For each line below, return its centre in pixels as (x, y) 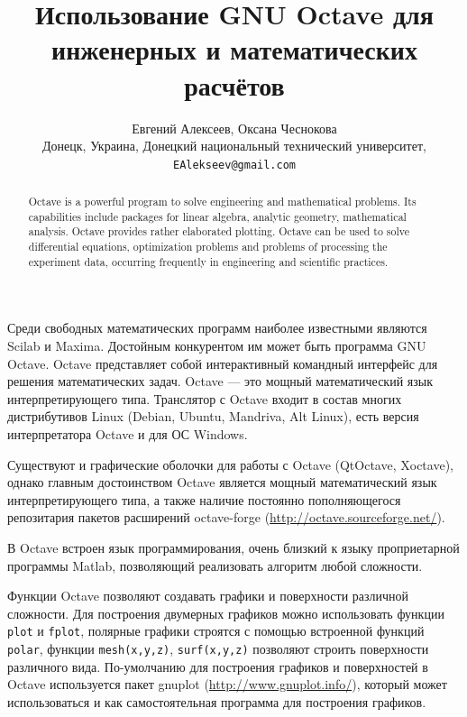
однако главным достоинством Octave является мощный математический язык (222, 482)
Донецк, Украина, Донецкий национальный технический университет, (234, 146)
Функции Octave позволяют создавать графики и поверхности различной (208, 596)
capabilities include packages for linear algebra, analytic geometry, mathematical (217, 216)
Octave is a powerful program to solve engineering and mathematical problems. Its (222, 202)
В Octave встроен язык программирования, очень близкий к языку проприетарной (233, 547)
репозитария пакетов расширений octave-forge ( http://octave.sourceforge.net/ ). (226, 517)
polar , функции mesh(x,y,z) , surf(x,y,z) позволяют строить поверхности (218, 648)
